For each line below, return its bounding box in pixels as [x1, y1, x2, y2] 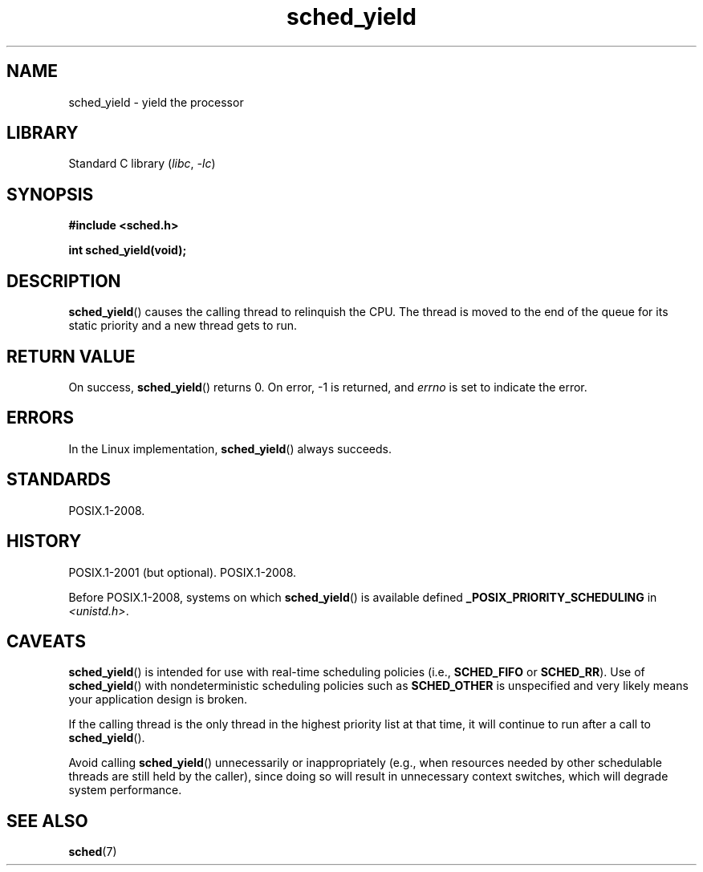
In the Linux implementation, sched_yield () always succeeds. [68, 441, 392, 456]
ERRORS [6, 408, 75, 428]
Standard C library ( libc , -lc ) [68, 156, 216, 171]
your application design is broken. [68, 692, 248, 707]
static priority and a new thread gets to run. [68, 318, 298, 333]
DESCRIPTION [6, 270, 121, 291]
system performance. [68, 783, 182, 797]
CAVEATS [6, 631, 86, 651]
